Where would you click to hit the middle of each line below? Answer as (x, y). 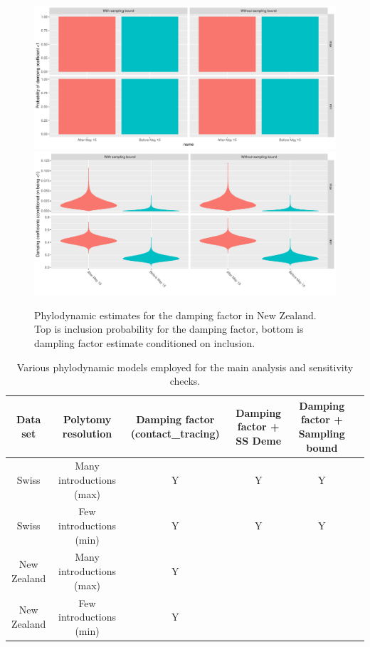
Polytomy (87, 419)
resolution (87, 433)
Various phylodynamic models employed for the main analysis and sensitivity (185, 367)
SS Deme (259, 440)
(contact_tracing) (175, 433)
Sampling (322, 433)
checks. (185, 381)
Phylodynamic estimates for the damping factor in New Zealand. (175, 315)
